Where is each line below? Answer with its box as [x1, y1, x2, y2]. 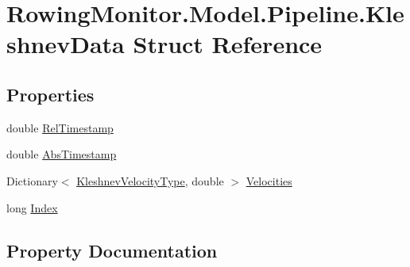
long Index [6, 199, 58, 216]
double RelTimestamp [6, 119, 114, 135]
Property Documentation [6, 238, 218, 262]
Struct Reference [133, 28, 323, 60]
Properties [6, 82, 95, 106]
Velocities [246, 172, 292, 189]
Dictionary [6, 172, 58, 189]
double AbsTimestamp [6, 146, 117, 162]
